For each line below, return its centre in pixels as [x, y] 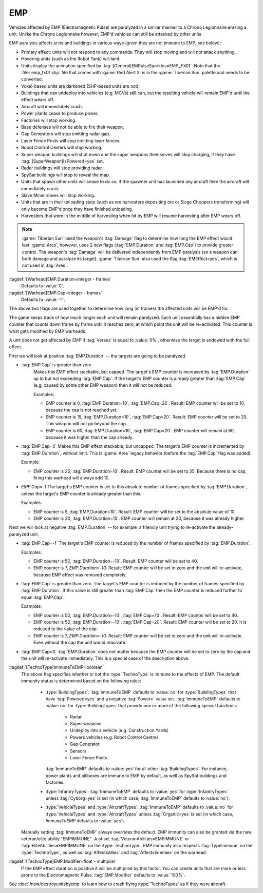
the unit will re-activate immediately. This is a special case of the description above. [105, 658]
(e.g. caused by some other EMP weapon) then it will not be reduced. [103, 385]
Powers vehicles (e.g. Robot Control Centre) [114, 737]
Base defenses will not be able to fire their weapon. [73, 127]
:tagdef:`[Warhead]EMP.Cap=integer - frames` [56, 293]
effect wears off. [38, 99]
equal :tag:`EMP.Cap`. [43, 597]
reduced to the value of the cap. [66, 629]
